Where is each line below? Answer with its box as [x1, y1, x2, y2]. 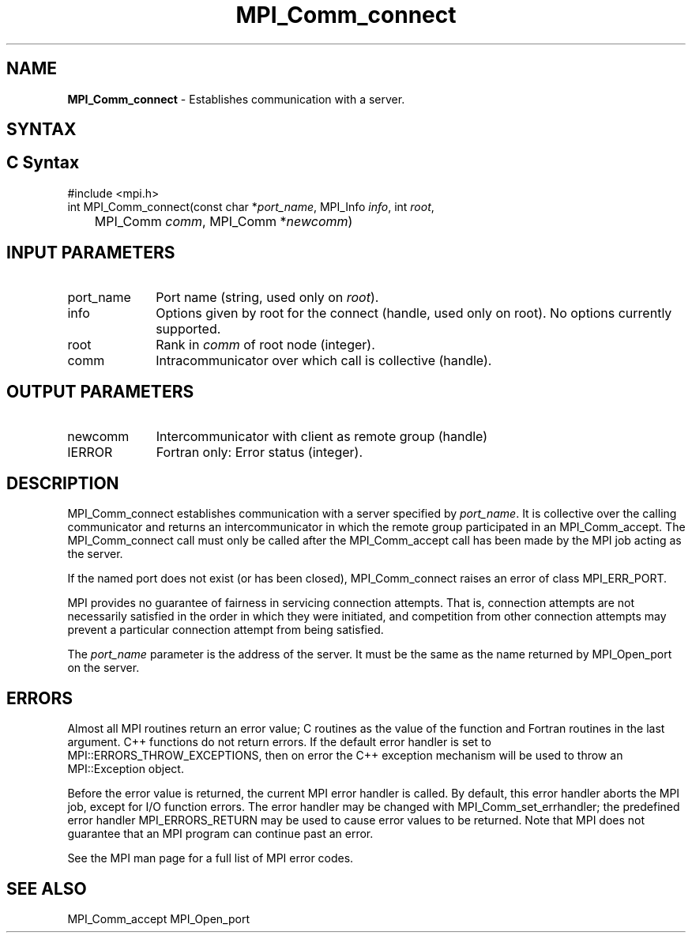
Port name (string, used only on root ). [156, 288, 379, 305]
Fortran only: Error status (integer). [156, 443, 363, 460]
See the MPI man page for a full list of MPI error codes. [67, 851, 354, 865]
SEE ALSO [6, 878, 87, 899]
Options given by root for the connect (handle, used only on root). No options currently [156, 304, 672, 321]
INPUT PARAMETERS [6, 243, 175, 263]
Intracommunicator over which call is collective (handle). [156, 352, 492, 368]
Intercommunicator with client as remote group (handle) [156, 428, 488, 444]
